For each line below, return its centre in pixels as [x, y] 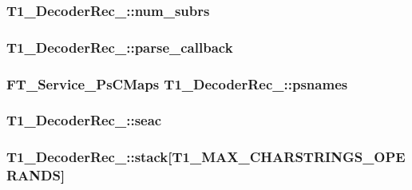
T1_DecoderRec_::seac [84, 120]
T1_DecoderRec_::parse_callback [120, 47]
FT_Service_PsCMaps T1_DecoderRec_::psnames [177, 83]
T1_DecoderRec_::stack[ [89, 157]
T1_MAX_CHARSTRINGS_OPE [289, 157]
